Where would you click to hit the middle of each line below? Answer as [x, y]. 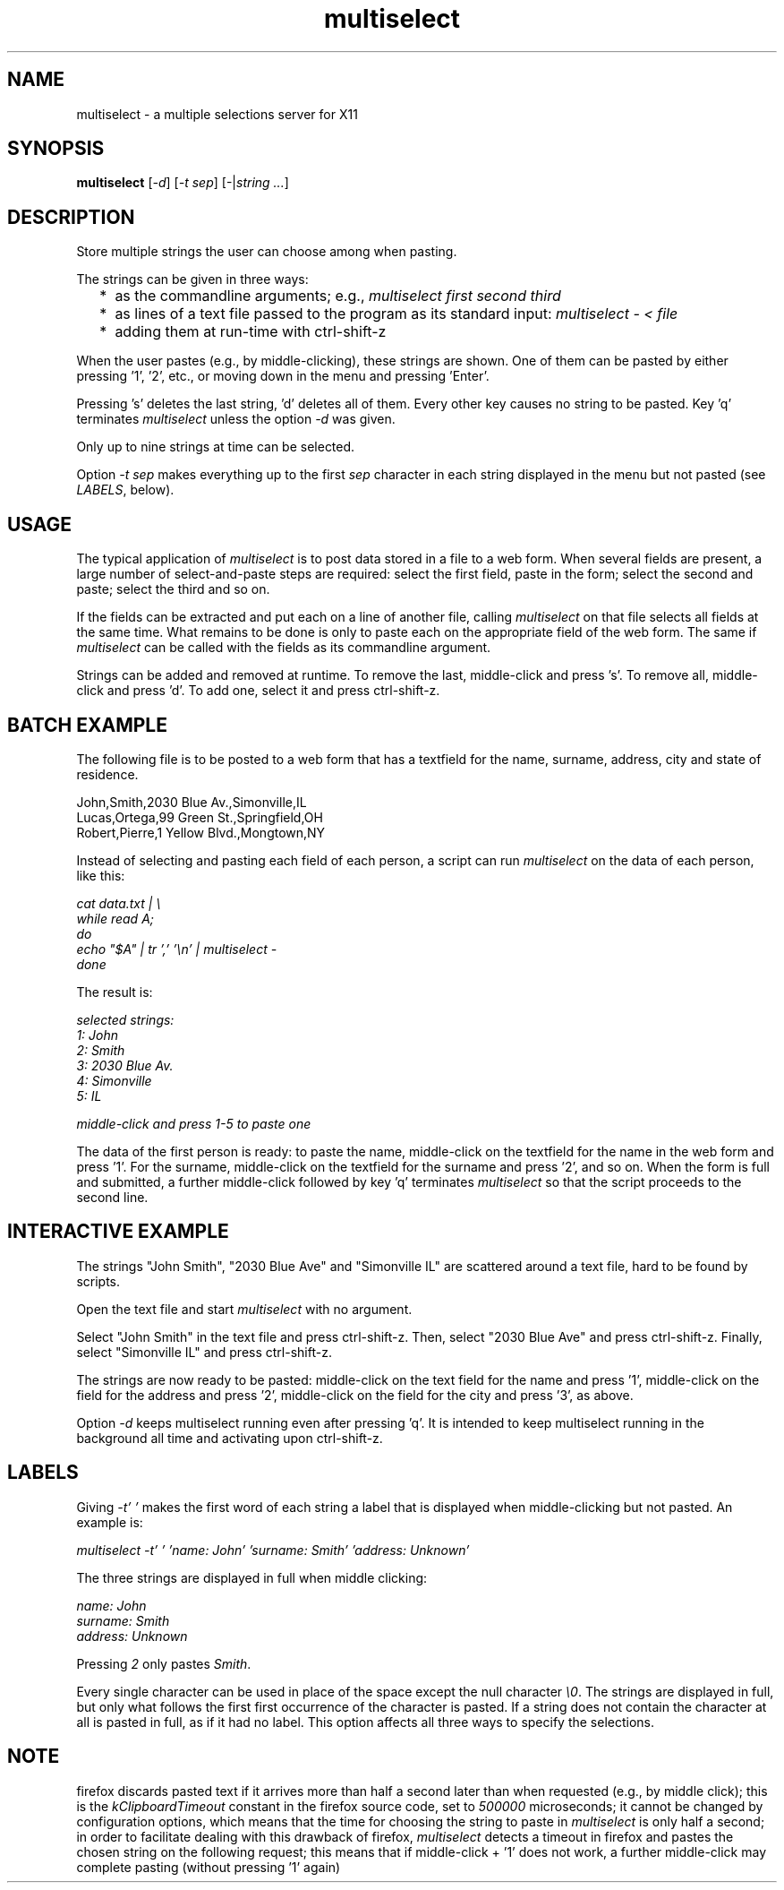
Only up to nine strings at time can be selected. [216, 447]
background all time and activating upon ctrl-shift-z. [230, 1438]
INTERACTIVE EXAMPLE [118, 1232]
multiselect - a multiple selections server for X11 [217, 114]
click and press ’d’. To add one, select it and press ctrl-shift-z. [258, 691]
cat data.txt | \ [119, 903]
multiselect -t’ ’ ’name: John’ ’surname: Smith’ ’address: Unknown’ [273, 1550]
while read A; [115, 918]
